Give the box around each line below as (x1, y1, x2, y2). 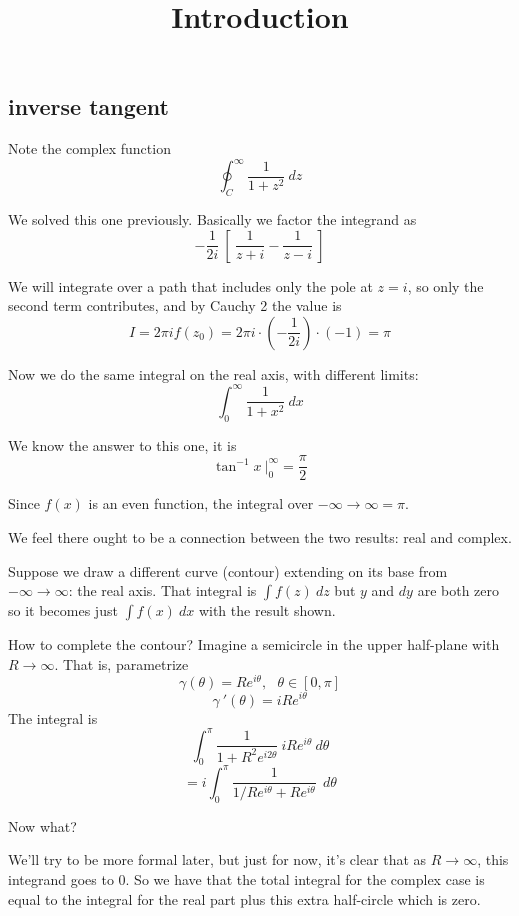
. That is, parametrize (54, 653, 189, 674)
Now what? (8, 815, 77, 836)
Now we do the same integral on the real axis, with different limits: (8, 363, 419, 384)
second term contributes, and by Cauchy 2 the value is (8, 295, 342, 316)
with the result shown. (198, 600, 336, 621)
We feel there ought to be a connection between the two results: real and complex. (8, 527, 512, 547)
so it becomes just (8, 600, 118, 621)
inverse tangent (8, 91, 170, 122)
